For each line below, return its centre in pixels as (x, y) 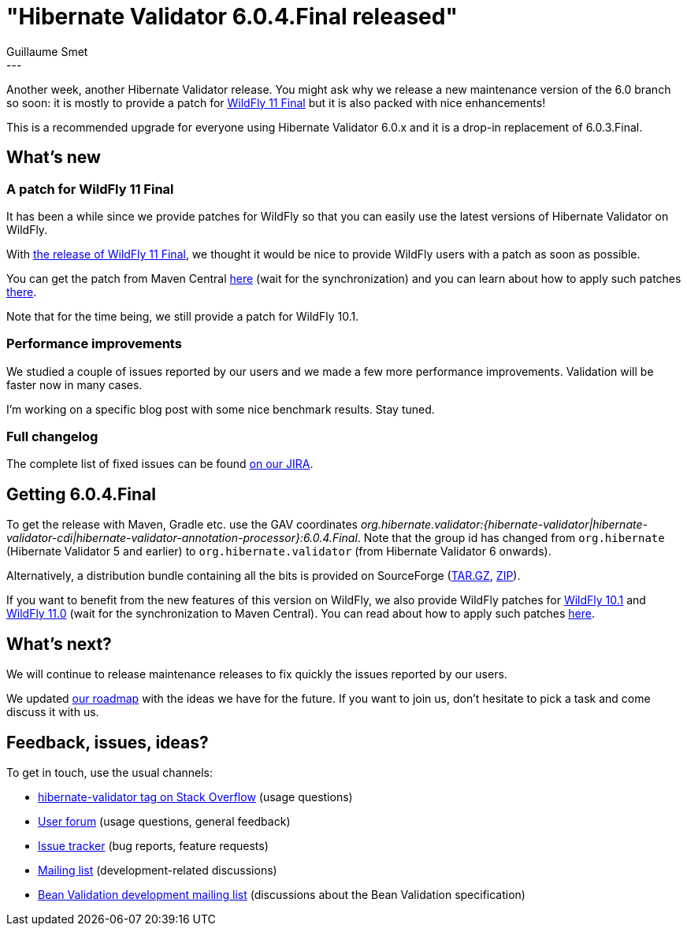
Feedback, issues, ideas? (108, 742)
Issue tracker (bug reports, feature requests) (153, 846)
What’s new (54, 158)
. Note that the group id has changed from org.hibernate (511, 538)
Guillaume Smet (47, 51)
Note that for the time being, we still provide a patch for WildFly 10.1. (183, 316)
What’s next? (59, 644)
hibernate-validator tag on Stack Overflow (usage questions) (195, 797)
